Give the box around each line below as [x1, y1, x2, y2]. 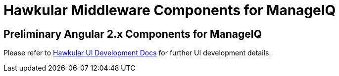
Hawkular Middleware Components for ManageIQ [3, 2, 336, 19]
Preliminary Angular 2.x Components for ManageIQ [3, 27, 262, 40]
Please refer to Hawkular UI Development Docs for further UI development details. [3, 49, 271, 57]
